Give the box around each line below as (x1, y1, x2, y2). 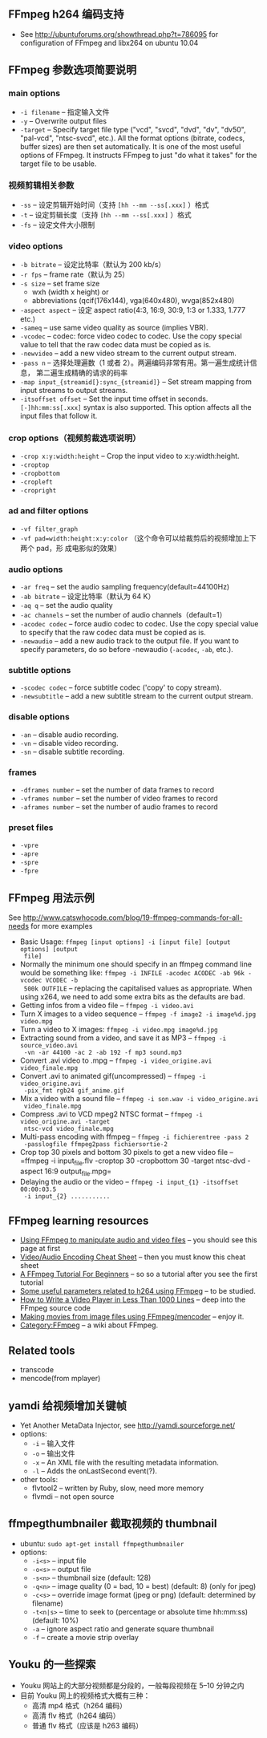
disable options (8, 711, 70, 723)
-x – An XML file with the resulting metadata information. (31, 1458, 219, 1468)
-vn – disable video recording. (19, 738, 119, 747)
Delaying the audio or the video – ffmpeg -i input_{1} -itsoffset (19, 1177, 239, 1186)
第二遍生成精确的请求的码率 (35, 368, 128, 378)
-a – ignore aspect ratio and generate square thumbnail (31, 1623, 215, 1634)
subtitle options (8, 664, 71, 675)
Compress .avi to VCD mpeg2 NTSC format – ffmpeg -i (19, 1109, 203, 1119)
